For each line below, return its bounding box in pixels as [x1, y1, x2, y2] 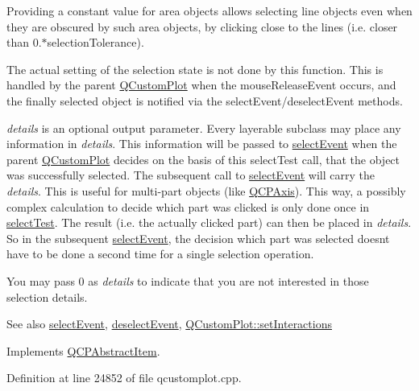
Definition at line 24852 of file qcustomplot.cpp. [6, 369, 242, 386]
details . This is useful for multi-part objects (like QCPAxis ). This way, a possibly [6, 182, 406, 199]
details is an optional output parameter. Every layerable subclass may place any [6, 119, 401, 136]
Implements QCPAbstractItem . [6, 342, 160, 359]
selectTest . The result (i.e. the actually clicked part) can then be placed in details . [6, 214, 412, 231]
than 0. [6, 34, 42, 51]
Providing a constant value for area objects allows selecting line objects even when [6, 2, 413, 19]
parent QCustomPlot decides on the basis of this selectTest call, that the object [6, 150, 400, 167]
